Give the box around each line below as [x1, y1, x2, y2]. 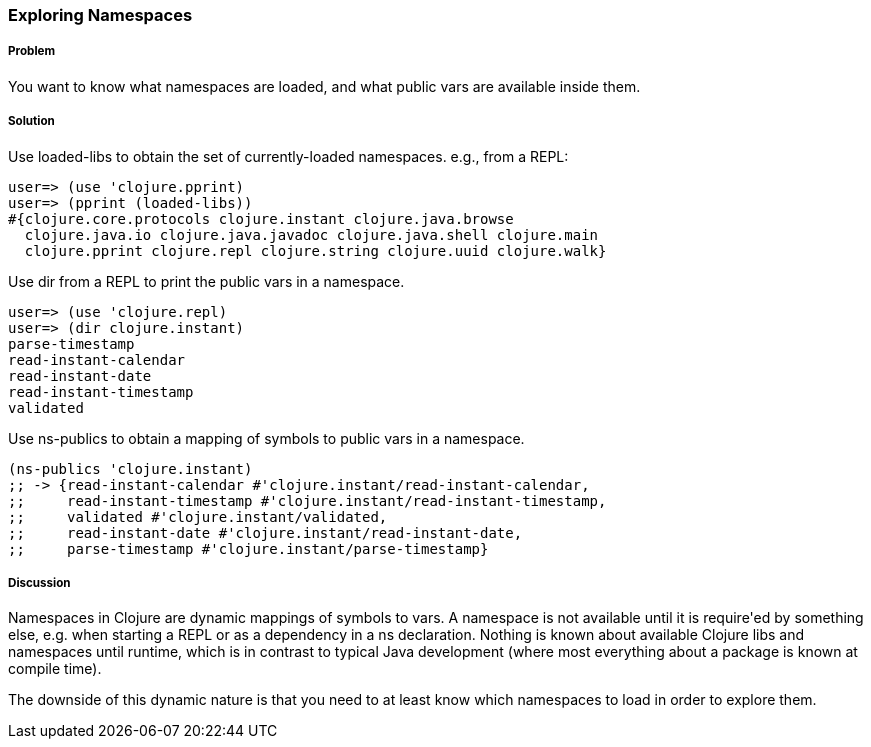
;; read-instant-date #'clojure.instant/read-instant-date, [8, 524, 523, 541]
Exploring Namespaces [8, 5, 193, 25]
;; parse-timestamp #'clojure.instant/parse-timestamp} [8, 540, 489, 557]
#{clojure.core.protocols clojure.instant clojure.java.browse [8, 210, 514, 227]
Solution [8, 114, 55, 129]
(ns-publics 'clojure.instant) [8, 460, 253, 477]
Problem [8, 44, 56, 59]
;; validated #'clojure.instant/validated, [8, 508, 388, 525]
